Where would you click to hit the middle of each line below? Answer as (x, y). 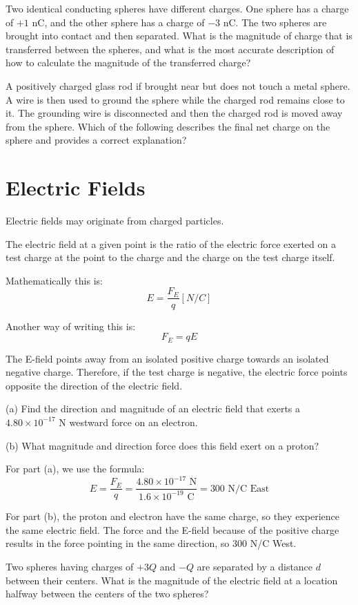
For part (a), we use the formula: (75, 469)
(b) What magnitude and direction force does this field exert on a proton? (162, 445)
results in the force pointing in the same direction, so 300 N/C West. (151, 543)
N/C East (249, 489)
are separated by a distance (255, 567)
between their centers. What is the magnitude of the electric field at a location (172, 580)
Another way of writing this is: (71, 326)
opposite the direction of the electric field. (94, 385)
